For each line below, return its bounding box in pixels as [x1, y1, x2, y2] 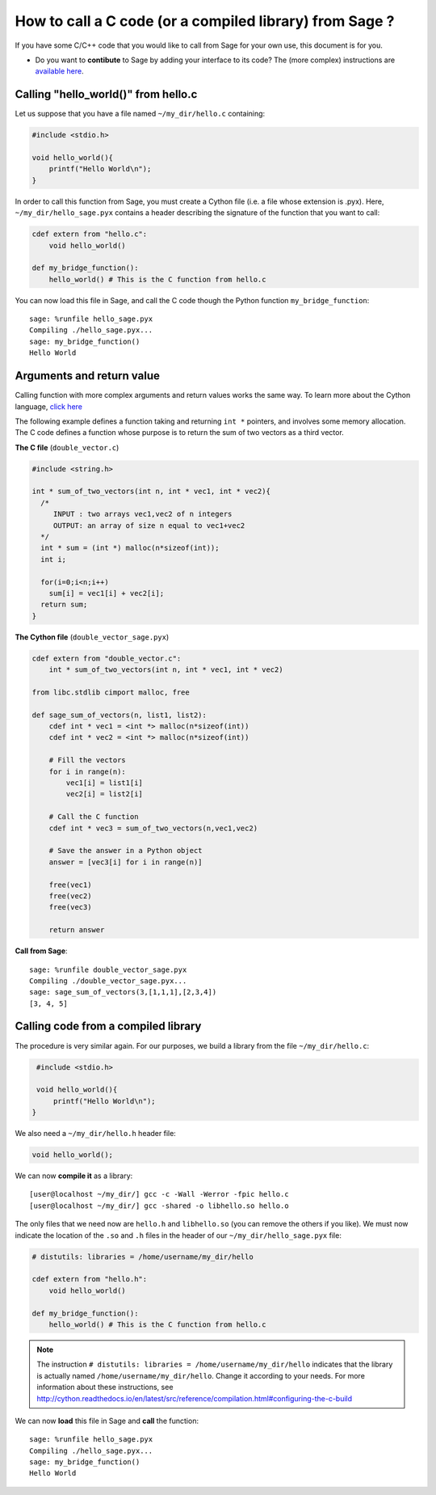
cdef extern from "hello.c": [31, 230, 148, 239]
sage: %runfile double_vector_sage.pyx [29, 965, 187, 974]
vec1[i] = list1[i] [65, 779, 143, 788]
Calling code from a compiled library [15, 1020, 202, 1033]
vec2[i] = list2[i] [65, 789, 143, 799]
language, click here [15, 401, 83, 412]
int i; [40, 555, 67, 564]
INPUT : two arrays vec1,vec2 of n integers [52, 509, 233, 519]
